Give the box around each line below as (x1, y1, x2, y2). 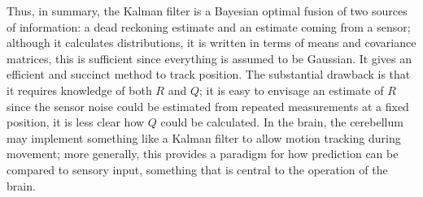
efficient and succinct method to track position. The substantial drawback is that (7, 66, 411, 83)
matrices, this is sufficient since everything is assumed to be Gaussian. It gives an (7, 49, 412, 66)
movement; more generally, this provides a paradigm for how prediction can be (7, 145, 399, 162)
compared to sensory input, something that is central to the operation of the (7, 161, 388, 178)
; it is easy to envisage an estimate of (198, 81, 384, 98)
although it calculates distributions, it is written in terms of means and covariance (7, 34, 416, 51)
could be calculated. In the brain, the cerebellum (160, 113, 403, 131)
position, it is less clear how (7, 113, 145, 131)
